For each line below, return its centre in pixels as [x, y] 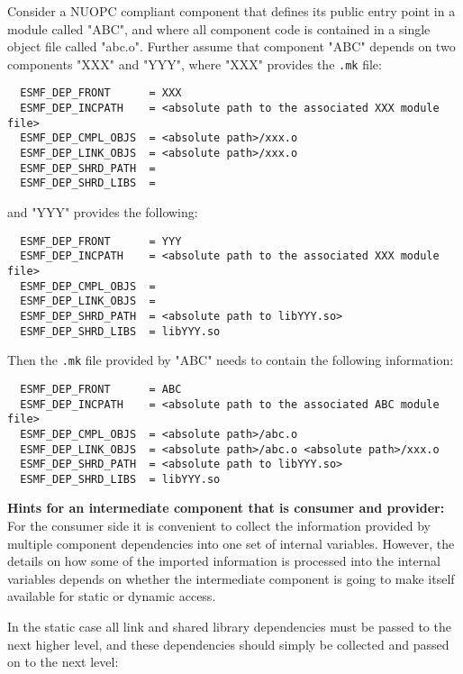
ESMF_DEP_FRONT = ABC [101, 389]
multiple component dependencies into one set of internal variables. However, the [231, 543]
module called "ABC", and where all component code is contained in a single [219, 28]
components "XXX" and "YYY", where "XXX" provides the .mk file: [195, 64]
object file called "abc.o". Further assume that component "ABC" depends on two [231, 46]
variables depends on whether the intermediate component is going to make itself [231, 578]
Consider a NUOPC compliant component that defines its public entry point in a [231, 11]
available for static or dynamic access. [112, 596]
